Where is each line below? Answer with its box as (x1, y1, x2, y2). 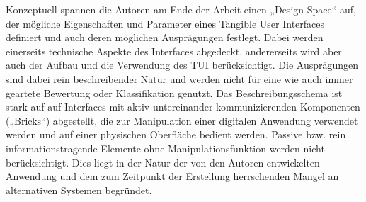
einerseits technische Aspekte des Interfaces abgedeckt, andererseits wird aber (6, 43, 342, 58)
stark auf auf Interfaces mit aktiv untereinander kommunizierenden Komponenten (6, 99, 360, 114)
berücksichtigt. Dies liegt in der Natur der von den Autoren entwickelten (6, 155, 320, 169)
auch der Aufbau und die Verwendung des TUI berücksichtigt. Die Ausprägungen (6, 57, 359, 72)
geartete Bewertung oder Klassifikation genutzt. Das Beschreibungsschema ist (6, 85, 343, 100)
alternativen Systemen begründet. (6, 182, 152, 197)
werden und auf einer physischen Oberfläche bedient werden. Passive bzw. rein (6, 127, 346, 142)
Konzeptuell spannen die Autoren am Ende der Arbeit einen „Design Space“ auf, (6, 2, 356, 16)
